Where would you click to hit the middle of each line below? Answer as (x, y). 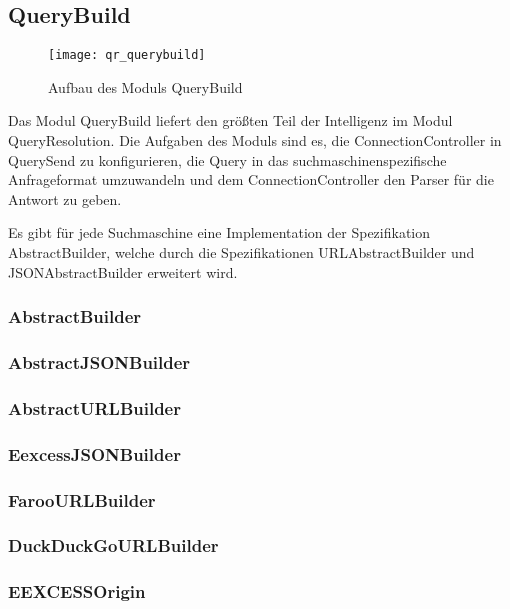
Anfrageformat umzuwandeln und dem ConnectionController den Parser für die (251, 179)
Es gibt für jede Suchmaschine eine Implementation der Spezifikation (219, 232)
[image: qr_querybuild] (127, 55)
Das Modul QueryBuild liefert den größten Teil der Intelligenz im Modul (230, 120)
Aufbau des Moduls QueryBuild (145, 86)
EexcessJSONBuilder (94, 453)
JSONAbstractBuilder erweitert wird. (123, 271)
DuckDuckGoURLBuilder (113, 545)
